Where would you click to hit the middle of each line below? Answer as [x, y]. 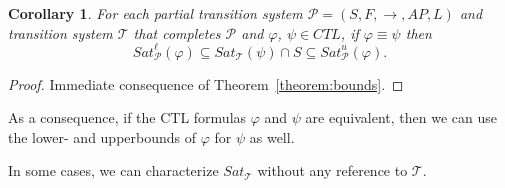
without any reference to [332, 170]
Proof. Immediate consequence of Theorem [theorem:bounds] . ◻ [206, 83]
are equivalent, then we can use [401, 117]
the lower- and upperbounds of [102, 136]
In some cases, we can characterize [113, 170]
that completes [177, 32]
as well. [272, 136]
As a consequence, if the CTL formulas [127, 117]
